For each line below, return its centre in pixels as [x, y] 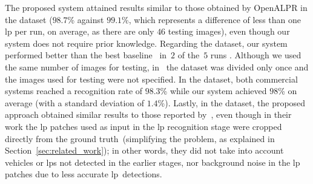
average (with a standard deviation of [75, 102]
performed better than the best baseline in [86, 55]
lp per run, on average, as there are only [80, 31]
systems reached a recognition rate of [74, 91]
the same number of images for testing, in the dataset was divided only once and [157, 66]
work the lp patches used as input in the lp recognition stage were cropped [143, 126]
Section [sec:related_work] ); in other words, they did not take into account [144, 150]
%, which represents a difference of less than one [211, 19]
